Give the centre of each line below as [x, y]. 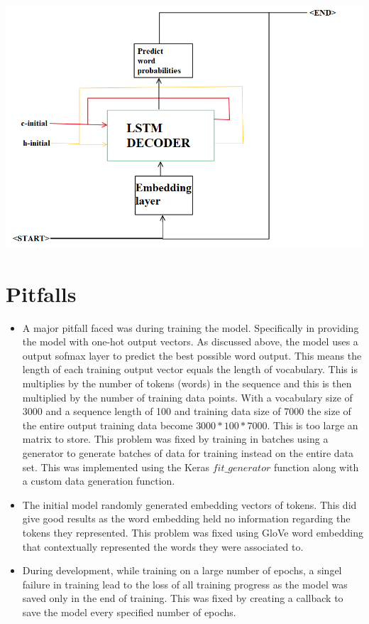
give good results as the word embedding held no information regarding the [186, 518]
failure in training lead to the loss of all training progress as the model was [185, 584]
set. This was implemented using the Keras [116, 467]
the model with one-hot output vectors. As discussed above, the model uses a [190, 341]
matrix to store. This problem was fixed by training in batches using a [175, 439]
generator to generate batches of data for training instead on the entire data [188, 452]
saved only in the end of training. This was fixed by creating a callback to [183, 598]
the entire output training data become [108, 425]
